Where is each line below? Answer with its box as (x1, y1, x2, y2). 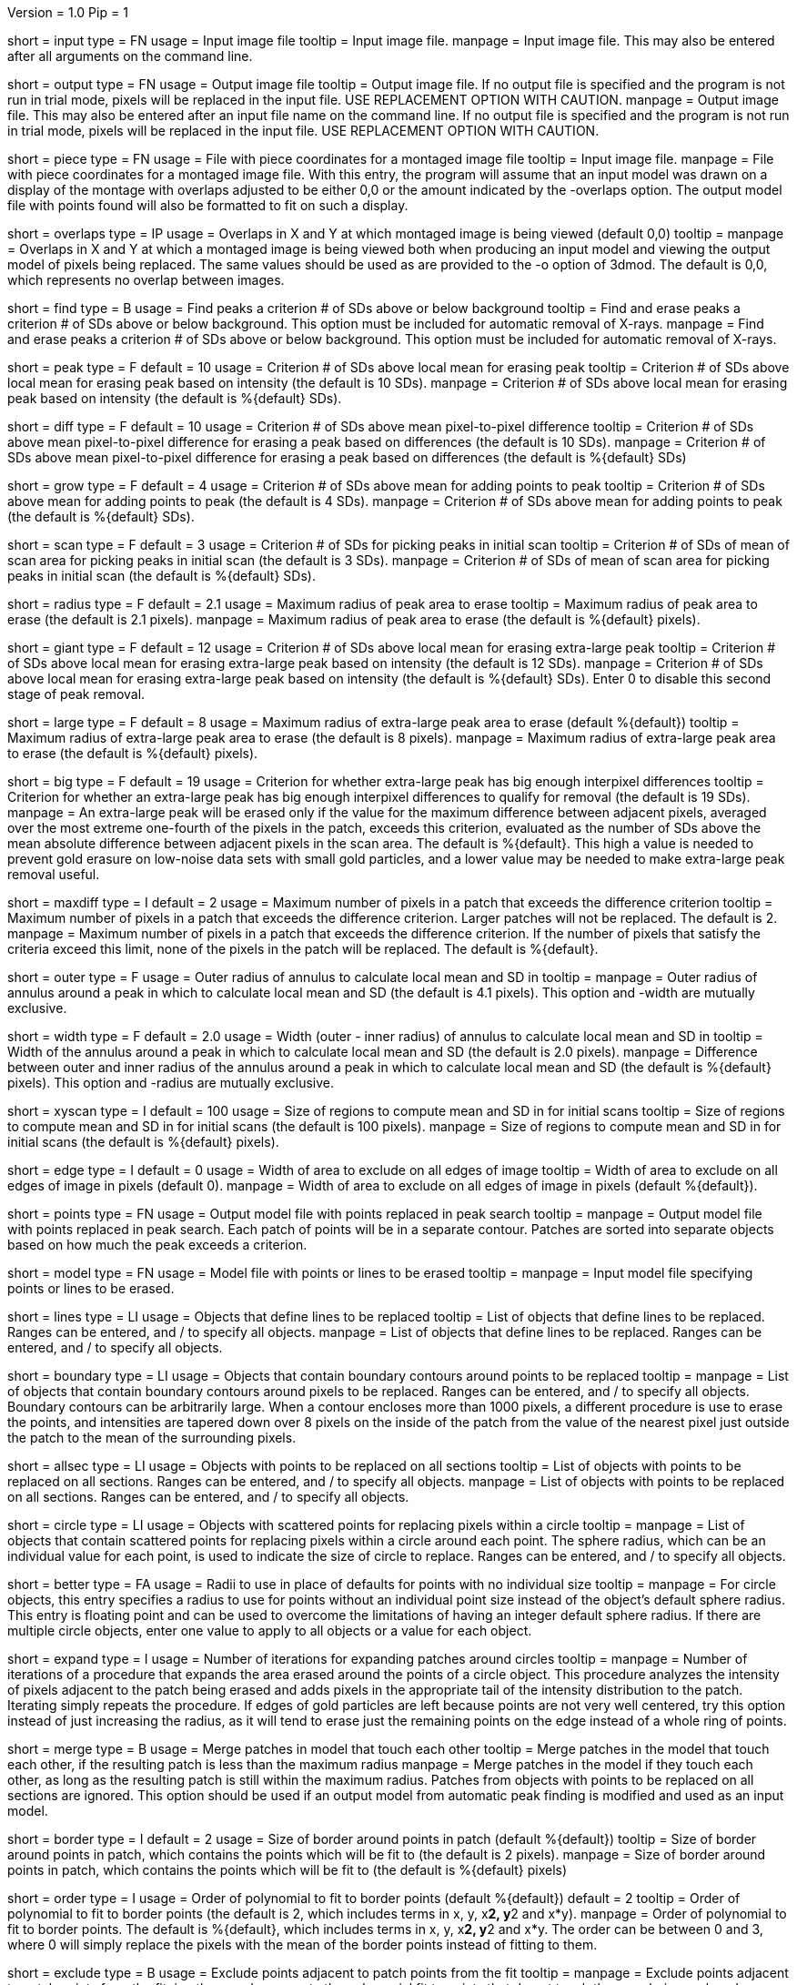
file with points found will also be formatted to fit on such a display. (7, 197, 409, 213)
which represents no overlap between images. (7, 272, 285, 288)
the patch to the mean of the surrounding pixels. (7, 1430, 297, 1445)
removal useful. (7, 866, 100, 882)
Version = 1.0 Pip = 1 (7, 5, 128, 20)
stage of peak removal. (7, 686, 146, 702)
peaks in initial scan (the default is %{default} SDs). (7, 568, 316, 583)
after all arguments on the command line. (7, 48, 253, 64)
